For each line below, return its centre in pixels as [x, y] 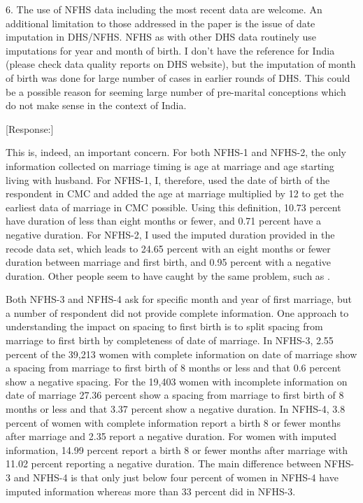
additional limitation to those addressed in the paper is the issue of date [161, 23]
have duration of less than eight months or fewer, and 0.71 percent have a [164, 221]
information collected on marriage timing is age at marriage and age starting [170, 165]
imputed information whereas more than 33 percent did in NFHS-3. [151, 491]
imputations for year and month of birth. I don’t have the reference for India [170, 50]
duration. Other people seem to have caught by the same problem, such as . [168, 275]
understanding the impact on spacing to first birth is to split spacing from [164, 326]
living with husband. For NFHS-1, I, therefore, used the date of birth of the [168, 179]
